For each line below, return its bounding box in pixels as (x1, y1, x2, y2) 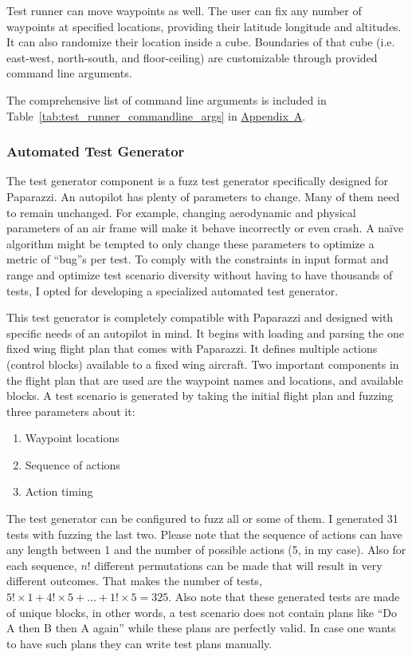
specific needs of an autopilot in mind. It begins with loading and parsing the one (6, 324, 404, 341)
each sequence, (6, 556, 77, 573)
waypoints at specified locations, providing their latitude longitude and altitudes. (6, 18, 402, 34)
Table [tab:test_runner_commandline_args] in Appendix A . (6, 107, 306, 124)
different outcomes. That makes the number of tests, (6, 572, 262, 589)
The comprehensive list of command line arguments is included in (6, 91, 327, 108)
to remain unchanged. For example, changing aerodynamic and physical (6, 204, 356, 220)
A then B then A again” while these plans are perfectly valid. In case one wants (6, 619, 396, 636)
